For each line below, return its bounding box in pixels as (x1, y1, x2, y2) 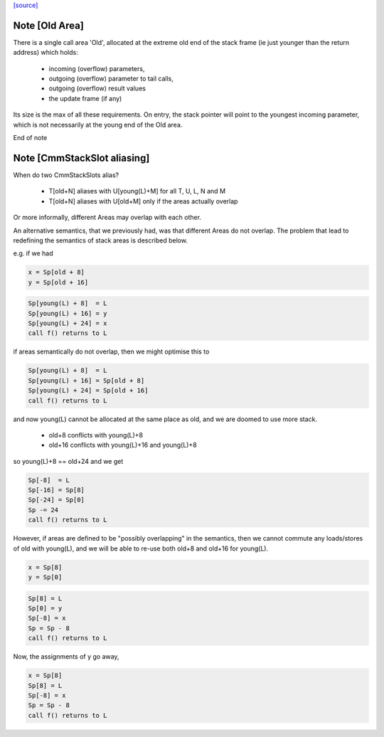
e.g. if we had (13, 249, 53, 258)
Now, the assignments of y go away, (13, 652, 119, 661)
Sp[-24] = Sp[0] (28, 496, 85, 504)
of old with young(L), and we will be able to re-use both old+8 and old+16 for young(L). (13, 544, 269, 553)
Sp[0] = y (28, 604, 63, 612)
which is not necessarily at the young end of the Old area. (13, 120, 183, 129)
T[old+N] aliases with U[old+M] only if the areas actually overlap (48, 196, 238, 206)
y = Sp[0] (28, 573, 63, 581)
